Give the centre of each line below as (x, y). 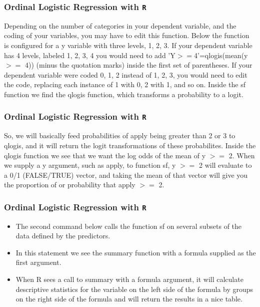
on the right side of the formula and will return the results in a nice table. (129, 299)
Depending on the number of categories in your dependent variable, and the (120, 25)
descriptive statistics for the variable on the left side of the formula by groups (134, 289)
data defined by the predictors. (63, 236)
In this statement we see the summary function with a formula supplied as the (136, 252)
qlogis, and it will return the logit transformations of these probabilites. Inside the (130, 145)
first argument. (38, 262)
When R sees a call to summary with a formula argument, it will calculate (129, 279)
